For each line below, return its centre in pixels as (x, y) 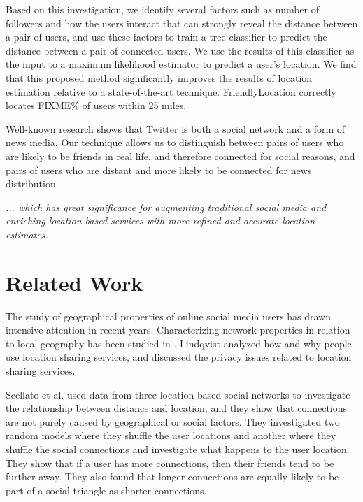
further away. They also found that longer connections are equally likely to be (172, 476)
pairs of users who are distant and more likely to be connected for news (159, 170)
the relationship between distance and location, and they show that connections (177, 408)
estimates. (27, 234)
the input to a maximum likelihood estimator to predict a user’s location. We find (181, 64)
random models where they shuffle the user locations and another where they (171, 435)
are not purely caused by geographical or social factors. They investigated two (173, 421)
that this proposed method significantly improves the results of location (159, 77)
